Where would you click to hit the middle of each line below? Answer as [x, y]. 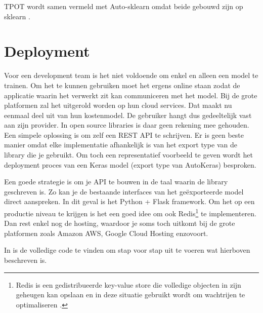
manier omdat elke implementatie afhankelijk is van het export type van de [121, 145]
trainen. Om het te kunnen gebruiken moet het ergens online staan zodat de [122, 85]
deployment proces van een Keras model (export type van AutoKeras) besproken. [130, 164]
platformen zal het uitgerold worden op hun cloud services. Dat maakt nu [118, 105]
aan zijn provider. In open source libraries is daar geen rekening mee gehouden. [127, 125]
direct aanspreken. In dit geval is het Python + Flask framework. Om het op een [129, 201]
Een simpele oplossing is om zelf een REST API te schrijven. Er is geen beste [124, 134]
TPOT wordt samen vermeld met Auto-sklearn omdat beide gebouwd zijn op [124, 6]
